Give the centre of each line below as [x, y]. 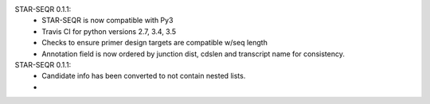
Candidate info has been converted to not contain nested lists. [144, 76]
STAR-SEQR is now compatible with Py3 [107, 21]
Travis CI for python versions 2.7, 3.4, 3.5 [109, 31]
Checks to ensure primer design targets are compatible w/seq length [155, 43]
